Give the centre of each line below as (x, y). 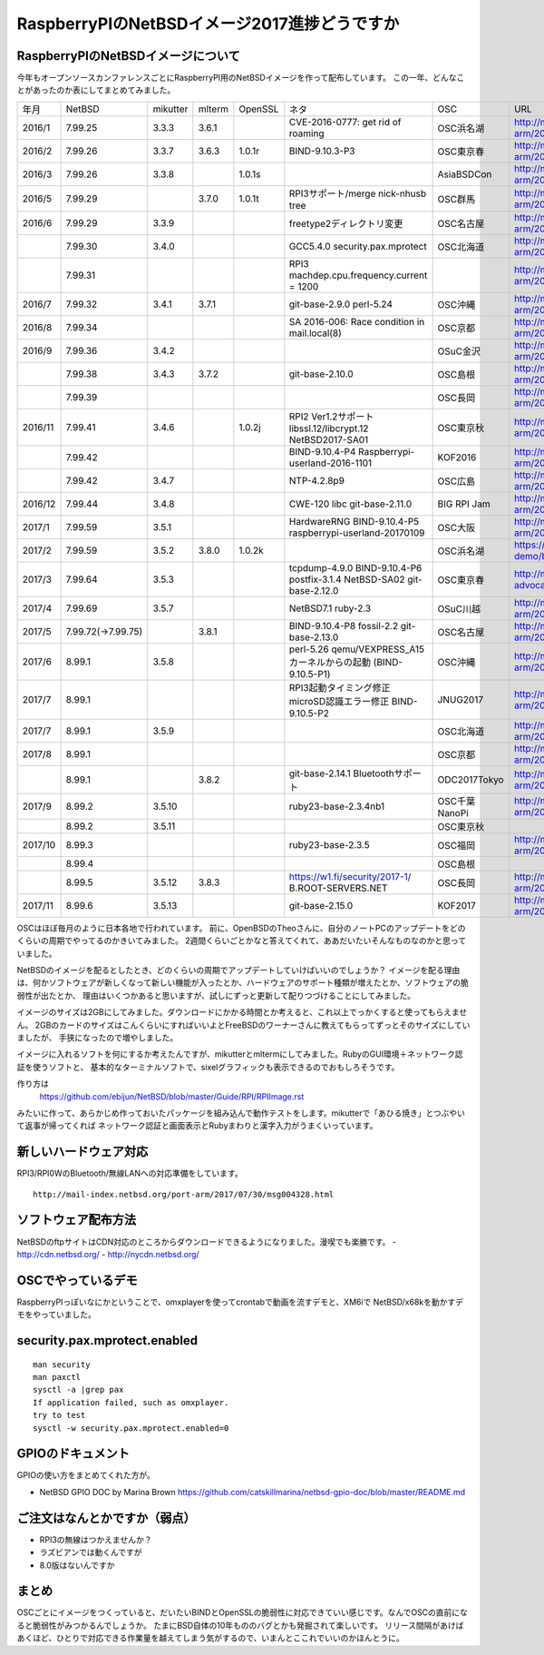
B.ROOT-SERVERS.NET (338, 888)
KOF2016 (457, 457)
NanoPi (453, 813)
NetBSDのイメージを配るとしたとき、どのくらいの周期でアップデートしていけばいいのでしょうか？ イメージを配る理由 (238, 970)
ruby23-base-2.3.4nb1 (337, 806)
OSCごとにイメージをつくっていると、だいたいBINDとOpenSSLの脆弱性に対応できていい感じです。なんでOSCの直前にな (243, 1612)
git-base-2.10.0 (321, 374)
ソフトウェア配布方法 (76, 1220)
